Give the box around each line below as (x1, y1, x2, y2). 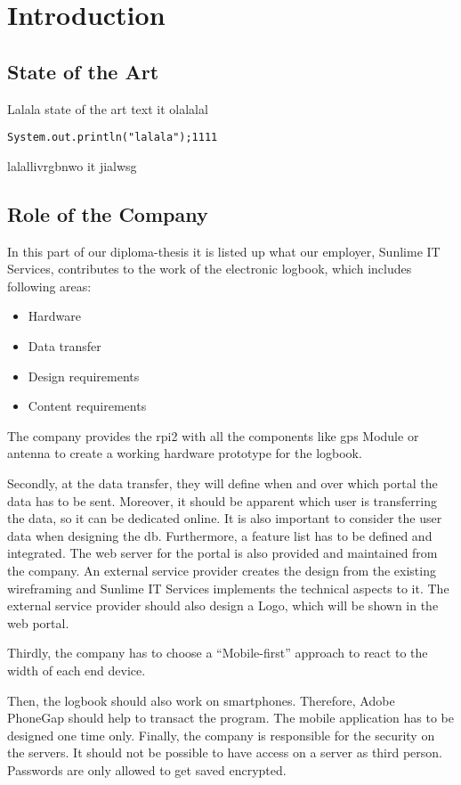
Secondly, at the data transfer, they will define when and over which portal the (7, 473, 438, 492)
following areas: (7, 276, 92, 295)
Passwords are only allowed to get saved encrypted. (7, 760, 287, 779)
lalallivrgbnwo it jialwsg (7, 156, 137, 175)
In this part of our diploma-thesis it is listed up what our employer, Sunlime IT (7, 241, 441, 260)
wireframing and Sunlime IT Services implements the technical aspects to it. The (7, 578, 449, 597)
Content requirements (28, 397, 147, 415)
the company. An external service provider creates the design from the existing (7, 560, 436, 579)
